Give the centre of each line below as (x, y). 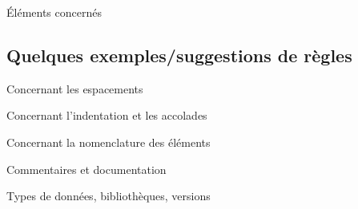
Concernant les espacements (75, 88)
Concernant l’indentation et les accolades (107, 115)
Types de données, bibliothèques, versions (109, 196)
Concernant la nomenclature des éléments (109, 142)
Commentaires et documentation (86, 169)
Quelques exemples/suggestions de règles (179, 55)
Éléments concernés (54, 12)
